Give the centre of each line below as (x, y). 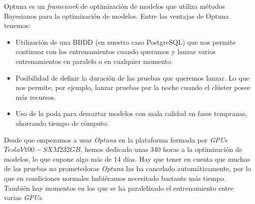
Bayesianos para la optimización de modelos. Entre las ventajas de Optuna (116, 15)
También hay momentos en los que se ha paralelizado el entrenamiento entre (119, 188)
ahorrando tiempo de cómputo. (62, 123)
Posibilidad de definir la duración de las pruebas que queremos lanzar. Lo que (132, 77)
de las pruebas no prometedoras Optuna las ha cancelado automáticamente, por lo (127, 168)
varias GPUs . (24, 197)
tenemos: (17, 25)
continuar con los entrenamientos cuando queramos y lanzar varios (115, 51)
